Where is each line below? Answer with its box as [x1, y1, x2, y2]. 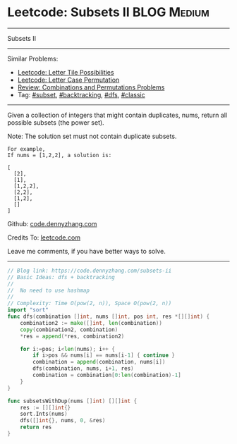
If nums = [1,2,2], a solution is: [7, 152, 112, 159]
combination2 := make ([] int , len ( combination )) [20, 319, 162, 326]
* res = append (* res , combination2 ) [20, 333, 125, 340]
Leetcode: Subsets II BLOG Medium [7, 4, 209, 20]
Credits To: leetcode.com [7, 233, 81, 242]
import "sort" [7, 307, 49, 314]
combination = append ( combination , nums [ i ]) [32, 359, 166, 366]
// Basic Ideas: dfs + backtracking [7, 273, 115, 280]
